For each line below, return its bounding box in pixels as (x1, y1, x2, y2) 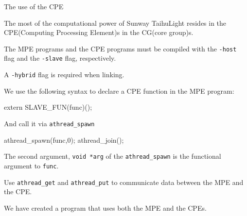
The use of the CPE (4, 1, 64, 11)
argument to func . (4, 160, 59, 170)
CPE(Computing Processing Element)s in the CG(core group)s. (4, 27, 194, 37)
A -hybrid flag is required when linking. (4, 69, 124, 80)
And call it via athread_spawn (4, 118, 95, 128)
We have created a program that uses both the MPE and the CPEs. (4, 202, 207, 213)
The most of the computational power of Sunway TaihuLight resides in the (4, 17, 227, 28)
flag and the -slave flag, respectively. (4, 53, 116, 63)
